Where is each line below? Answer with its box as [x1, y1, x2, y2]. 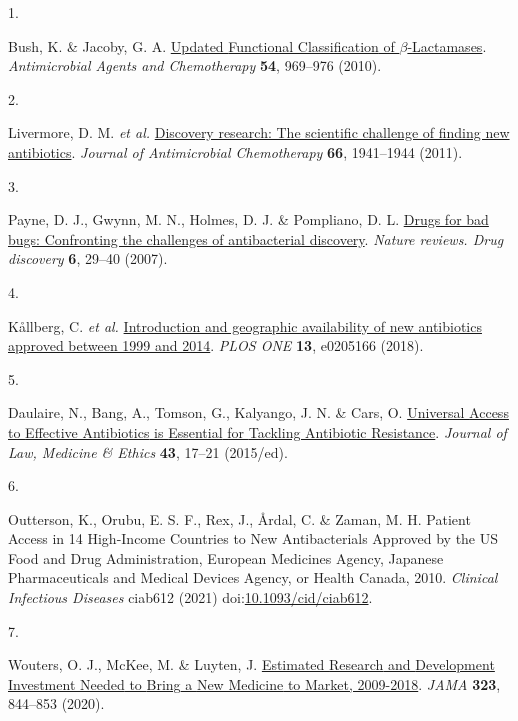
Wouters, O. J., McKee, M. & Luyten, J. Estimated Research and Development [8, 654, 495, 675]
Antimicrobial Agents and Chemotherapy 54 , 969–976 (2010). [8, 55, 382, 76]
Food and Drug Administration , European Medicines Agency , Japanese [8, 547, 444, 568]
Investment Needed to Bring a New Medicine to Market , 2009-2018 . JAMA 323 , [8, 673, 501, 694]
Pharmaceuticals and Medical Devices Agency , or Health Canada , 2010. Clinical [8, 567, 498, 588]
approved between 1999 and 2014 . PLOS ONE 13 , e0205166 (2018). [8, 335, 424, 356]
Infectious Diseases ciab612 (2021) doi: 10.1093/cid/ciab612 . [8, 587, 373, 608]
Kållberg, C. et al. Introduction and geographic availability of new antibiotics [8, 315, 482, 336]
